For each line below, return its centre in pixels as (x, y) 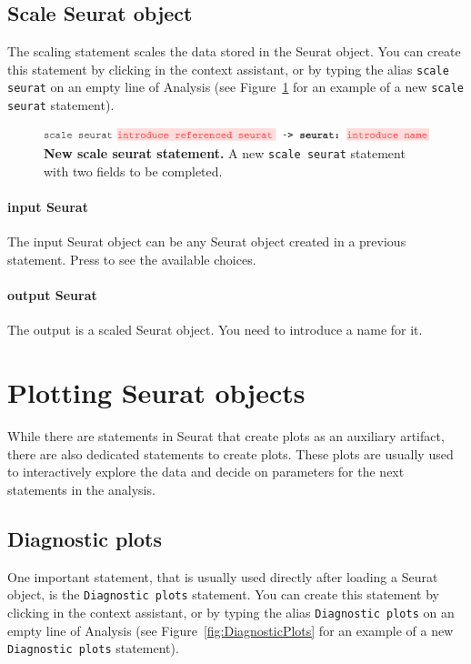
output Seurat (52, 295)
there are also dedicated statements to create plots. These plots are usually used (230, 453)
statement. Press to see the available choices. (132, 259)
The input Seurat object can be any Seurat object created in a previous (207, 241)
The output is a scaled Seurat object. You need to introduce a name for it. (215, 330)
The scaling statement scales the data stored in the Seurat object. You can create (234, 51)
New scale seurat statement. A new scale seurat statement (225, 153)
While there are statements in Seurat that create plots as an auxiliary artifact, (226, 436)
